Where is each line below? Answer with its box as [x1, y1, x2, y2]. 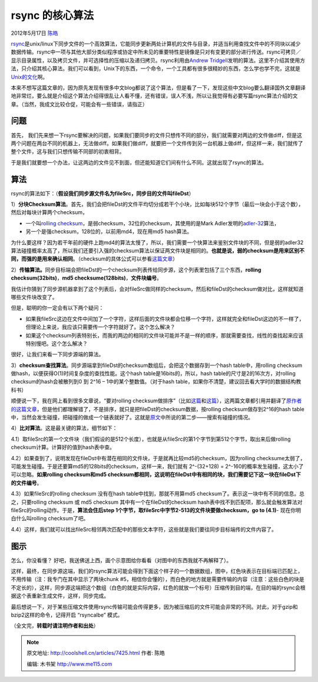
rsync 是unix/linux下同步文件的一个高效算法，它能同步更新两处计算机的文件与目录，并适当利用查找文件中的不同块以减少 [11, 40, 301, 47]
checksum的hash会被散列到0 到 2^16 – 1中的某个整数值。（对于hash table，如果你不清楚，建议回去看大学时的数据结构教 [11, 378, 302, 385]
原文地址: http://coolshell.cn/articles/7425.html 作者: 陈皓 [26, 650, 165, 657]
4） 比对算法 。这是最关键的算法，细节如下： [11, 425, 118, 432]
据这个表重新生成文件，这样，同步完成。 [11, 592, 109, 599]
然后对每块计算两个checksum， [11, 209, 88, 216]
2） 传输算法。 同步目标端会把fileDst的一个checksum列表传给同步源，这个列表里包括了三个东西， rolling [11, 266, 261, 273]
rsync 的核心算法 [11, 9, 94, 22]
